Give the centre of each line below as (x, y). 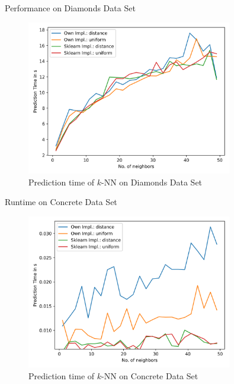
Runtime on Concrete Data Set (61, 202)
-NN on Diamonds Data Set (152, 182)
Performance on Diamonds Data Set (70, 8)
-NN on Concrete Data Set (150, 375)
